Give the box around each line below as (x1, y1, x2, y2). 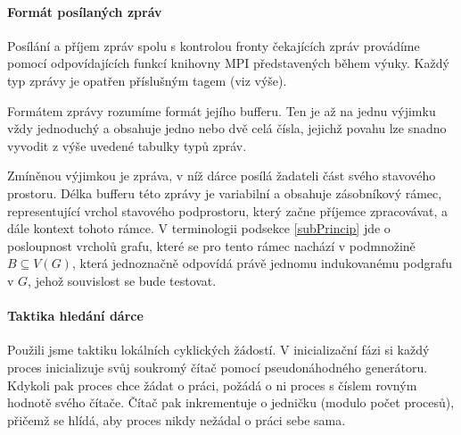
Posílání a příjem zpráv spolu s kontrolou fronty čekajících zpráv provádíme (7, 36, 420, 54)
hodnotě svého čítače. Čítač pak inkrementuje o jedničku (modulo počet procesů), (7, 393, 455, 412)
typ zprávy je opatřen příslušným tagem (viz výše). (7, 71, 287, 89)
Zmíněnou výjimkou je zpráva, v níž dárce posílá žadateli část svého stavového (7, 166, 436, 185)
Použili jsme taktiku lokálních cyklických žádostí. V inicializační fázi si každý (7, 340, 430, 359)
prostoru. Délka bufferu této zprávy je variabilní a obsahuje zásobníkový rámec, (7, 183, 442, 202)
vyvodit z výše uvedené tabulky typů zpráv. (7, 136, 247, 155)
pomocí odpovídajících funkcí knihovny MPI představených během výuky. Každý (7, 54, 449, 72)
